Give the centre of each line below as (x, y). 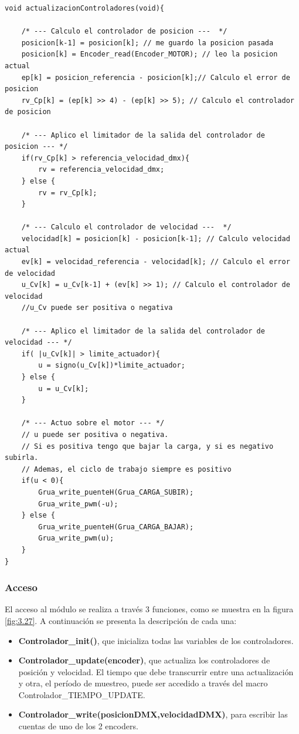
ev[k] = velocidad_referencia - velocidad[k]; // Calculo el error (156, 262)
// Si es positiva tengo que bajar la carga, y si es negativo (147, 446)
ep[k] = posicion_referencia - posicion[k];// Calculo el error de (156, 77)
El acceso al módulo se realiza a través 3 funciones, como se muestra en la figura (149, 609)
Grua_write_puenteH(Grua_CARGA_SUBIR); (116, 492)
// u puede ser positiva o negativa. (95, 434)
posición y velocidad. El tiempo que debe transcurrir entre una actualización (156, 671)
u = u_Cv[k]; (64, 388)
